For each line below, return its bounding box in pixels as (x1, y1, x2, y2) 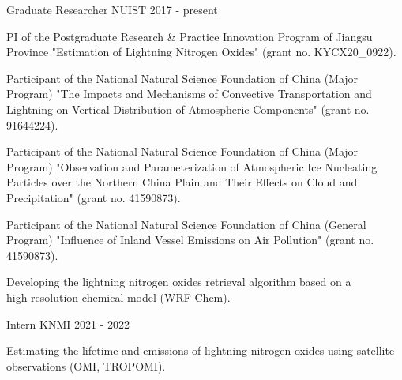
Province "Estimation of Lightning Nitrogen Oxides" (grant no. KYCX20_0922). (6, 43, 396, 60)
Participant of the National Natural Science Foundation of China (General (6, 216, 366, 232)
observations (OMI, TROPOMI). (6, 357, 166, 374)
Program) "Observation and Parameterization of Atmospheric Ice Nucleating (6, 158, 378, 175)
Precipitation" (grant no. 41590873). (6, 189, 181, 205)
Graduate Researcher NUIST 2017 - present (6, 2, 218, 17)
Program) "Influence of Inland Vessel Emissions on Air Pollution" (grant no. (6, 231, 374, 248)
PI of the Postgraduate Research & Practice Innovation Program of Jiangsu (6, 28, 373, 44)
